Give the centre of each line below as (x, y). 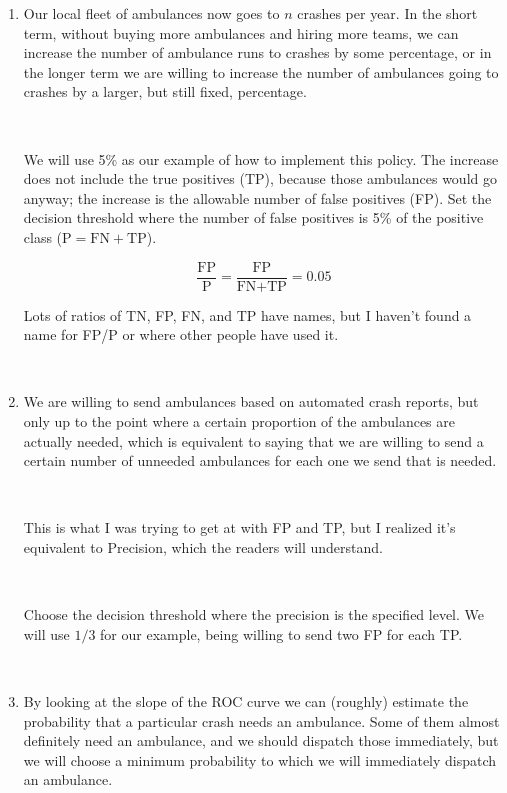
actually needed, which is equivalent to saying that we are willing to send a (253, 440)
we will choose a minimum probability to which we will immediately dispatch (260, 759)
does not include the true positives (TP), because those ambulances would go (260, 178)
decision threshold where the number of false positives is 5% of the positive (253, 217)
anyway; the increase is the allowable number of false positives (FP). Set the (257, 197)
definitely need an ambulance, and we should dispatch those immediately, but (261, 740)
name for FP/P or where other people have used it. (181, 334)
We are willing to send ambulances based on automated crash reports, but (251, 401)
